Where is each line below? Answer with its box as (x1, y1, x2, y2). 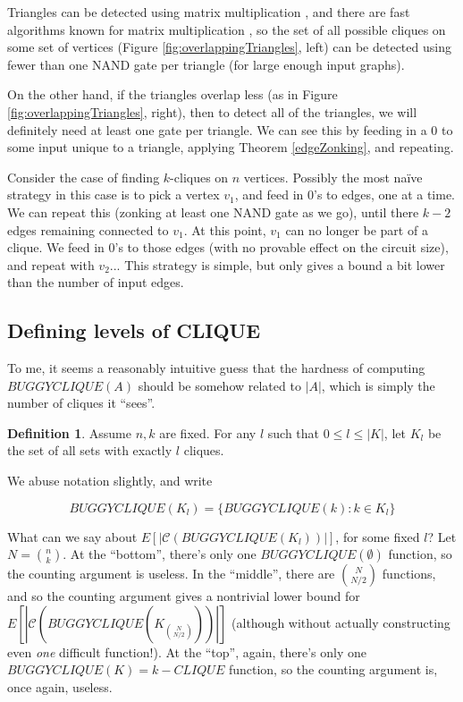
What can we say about (7, 527, 138, 546)
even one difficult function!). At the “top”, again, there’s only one (7, 642, 366, 661)
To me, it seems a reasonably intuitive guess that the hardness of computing (7, 359, 425, 377)
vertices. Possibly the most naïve (243, 167, 423, 186)
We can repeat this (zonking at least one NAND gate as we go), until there (7, 202, 419, 221)
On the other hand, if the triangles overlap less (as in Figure (7, 85, 338, 104)
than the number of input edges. (7, 273, 184, 292)
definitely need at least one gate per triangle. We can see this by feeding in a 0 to (7, 120, 453, 139)
